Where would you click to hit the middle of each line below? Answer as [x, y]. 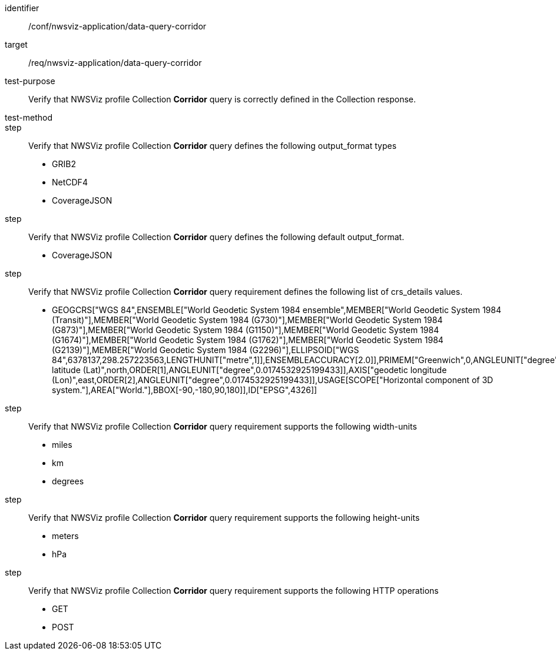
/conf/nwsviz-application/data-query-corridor [118, 26]
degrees [68, 481]
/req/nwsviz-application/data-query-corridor [115, 63]
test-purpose [30, 81]
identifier [22, 8]
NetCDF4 [70, 182]
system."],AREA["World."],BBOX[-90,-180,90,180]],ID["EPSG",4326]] [185, 390]
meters [65, 536]
